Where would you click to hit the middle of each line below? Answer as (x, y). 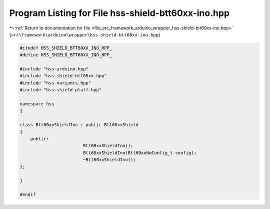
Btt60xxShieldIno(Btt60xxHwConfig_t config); (140, 153)
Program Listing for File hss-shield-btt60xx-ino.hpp (119, 13)
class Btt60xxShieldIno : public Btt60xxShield (79, 125)
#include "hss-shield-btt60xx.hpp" (63, 76)
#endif (28, 195)
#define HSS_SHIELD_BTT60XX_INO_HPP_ (66, 55)
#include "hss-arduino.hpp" (54, 69)
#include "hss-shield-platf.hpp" (61, 90)
